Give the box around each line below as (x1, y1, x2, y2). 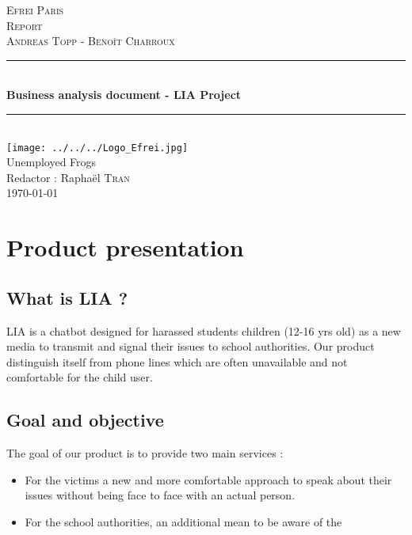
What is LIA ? (6, 285, 128, 309)
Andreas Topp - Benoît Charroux (6, 32, 175, 49)
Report (6, 17, 43, 33)
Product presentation (6, 231, 244, 264)
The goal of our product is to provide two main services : (6, 445, 284, 461)
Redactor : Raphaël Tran (6, 169, 130, 185)
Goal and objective (6, 408, 164, 432)
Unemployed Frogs (6, 154, 97, 170)
